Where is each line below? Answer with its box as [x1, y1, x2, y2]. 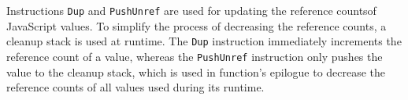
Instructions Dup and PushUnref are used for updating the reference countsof [6, 2, 376, 18]
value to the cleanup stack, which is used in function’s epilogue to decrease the [6, 63, 386, 80]
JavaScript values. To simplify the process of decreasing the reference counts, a [6, 17, 387, 34]
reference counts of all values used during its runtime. [6, 79, 265, 95]
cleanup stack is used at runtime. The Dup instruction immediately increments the [6, 33, 402, 49]
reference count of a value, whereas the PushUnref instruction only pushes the [6, 48, 383, 64]
